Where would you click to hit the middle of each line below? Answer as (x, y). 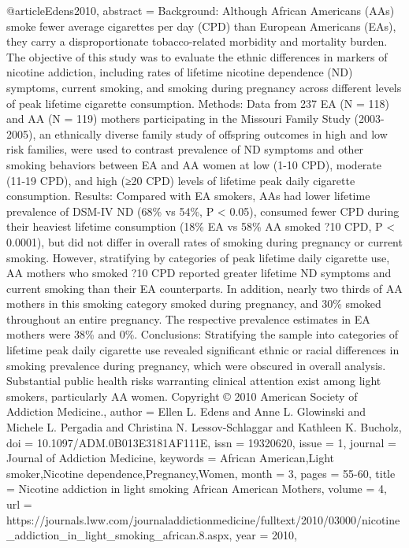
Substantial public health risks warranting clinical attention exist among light (194, 381)
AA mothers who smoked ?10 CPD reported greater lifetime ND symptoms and (199, 273)
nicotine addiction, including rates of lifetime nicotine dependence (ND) (180, 72)
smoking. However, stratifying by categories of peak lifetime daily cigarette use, (198, 257)
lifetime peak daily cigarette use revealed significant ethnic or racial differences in (203, 350)
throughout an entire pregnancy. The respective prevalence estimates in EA (188, 318)
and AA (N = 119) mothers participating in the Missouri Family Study (178, 118)
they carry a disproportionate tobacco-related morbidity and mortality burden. (197, 41)
